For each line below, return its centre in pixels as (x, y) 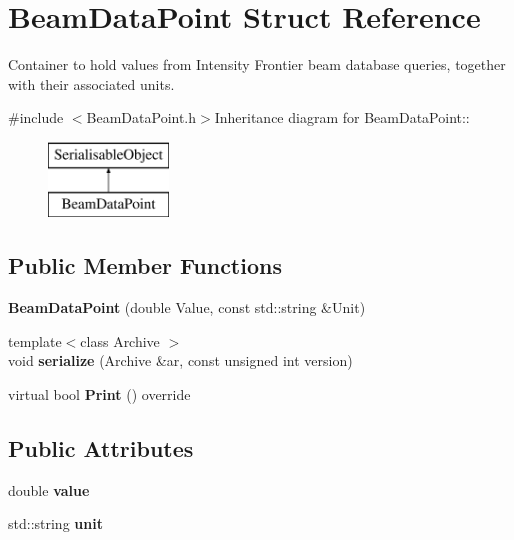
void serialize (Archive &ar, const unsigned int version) (180, 360)
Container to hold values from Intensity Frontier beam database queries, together (257, 64)
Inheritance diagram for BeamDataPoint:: (342, 117)
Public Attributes (101, 448)
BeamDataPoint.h (141, 117)
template (35, 340)
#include (36, 117)
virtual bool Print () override (99, 394)
